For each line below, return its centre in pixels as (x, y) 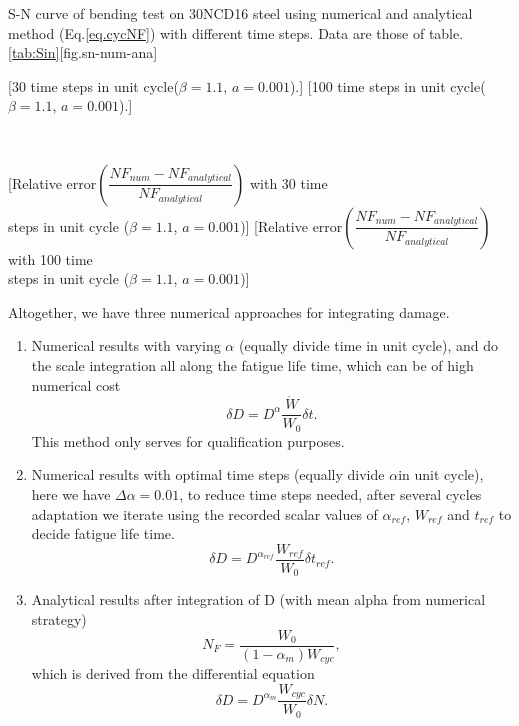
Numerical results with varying (126, 345)
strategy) (59, 618)
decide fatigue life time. (103, 533)
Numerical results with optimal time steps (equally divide (208, 474)
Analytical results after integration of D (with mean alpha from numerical (258, 599)
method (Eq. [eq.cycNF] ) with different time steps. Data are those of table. (236, 32)
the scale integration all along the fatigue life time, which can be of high (252, 364)
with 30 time (288, 182)
